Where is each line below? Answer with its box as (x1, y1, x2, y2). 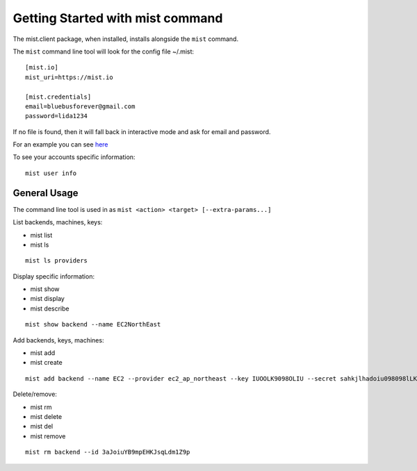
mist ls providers (25, 257, 88, 265)
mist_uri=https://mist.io (25, 73, 114, 81)
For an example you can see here (13, 140, 108, 149)
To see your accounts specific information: (13, 153, 136, 161)
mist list (30, 231, 53, 239)
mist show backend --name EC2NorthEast (25, 320, 161, 329)
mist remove (30, 431, 66, 440)
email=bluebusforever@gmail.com (25, 102, 136, 110)
